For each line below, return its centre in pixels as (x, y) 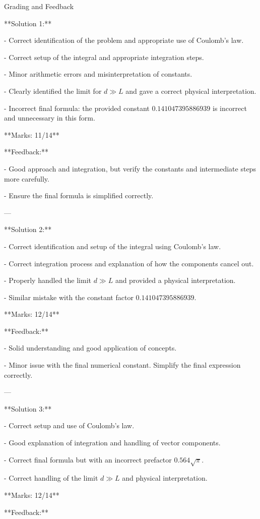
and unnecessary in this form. (50, 118)
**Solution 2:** (28, 229)
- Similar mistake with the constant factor (69, 297)
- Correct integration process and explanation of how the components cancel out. (129, 263)
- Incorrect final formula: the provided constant (77, 108)
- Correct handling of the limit (51, 478)
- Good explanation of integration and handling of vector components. (112, 443)
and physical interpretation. (165, 478)
